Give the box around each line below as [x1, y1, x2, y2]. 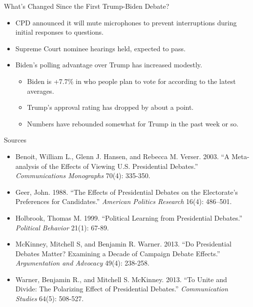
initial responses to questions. [15, 27, 104, 37]
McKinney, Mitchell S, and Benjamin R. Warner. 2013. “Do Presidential [15, 239, 232, 249]
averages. [27, 85, 54, 96]
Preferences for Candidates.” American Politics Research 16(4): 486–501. [15, 196, 232, 206]
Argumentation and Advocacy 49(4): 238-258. [15, 258, 149, 268]
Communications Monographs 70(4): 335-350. [15, 170, 150, 181]
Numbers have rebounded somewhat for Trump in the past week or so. [27, 118, 239, 128]
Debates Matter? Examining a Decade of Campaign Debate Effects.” [15, 248, 220, 258]
